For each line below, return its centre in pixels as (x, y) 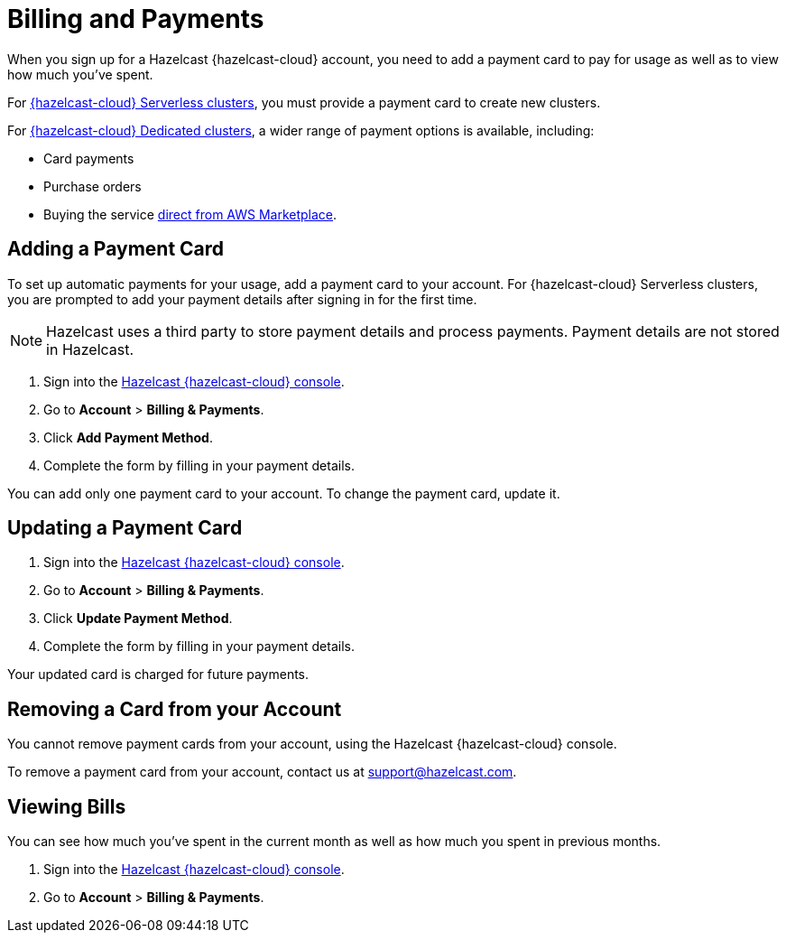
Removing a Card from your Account (175, 709)
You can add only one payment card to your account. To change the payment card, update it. (284, 493)
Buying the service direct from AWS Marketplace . (190, 214)
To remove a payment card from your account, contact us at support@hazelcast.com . (262, 772)
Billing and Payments (136, 19)
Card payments (89, 158)
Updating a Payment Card (125, 528)
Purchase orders (92, 186)
